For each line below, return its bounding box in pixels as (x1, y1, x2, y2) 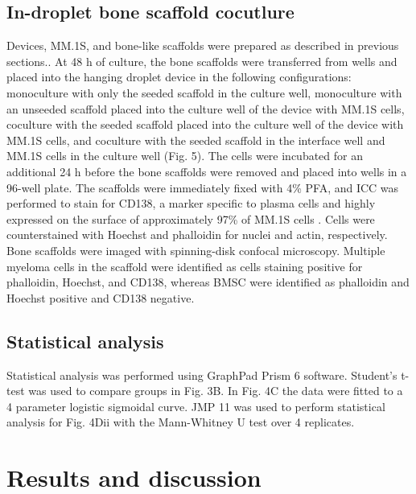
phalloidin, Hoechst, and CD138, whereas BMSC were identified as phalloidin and (6, 274, 410, 290)
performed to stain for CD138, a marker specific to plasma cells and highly (6, 195, 376, 212)
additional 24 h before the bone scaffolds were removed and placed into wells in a (6, 163, 407, 179)
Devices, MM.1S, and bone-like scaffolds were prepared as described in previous (6, 37, 399, 54)
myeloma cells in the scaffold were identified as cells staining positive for (6, 257, 363, 274)
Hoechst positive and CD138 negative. (6, 289, 195, 306)
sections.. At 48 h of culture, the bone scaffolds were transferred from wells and (6, 52, 397, 69)
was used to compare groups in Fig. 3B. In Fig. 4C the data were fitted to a (28, 382, 403, 399)
